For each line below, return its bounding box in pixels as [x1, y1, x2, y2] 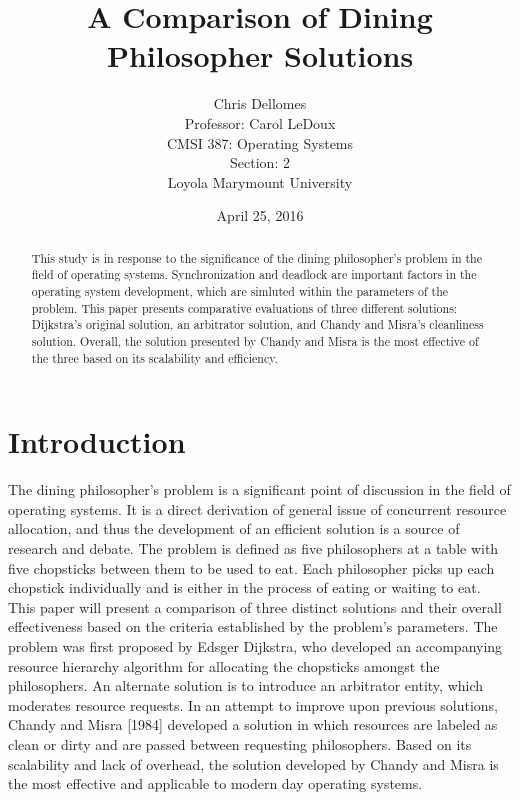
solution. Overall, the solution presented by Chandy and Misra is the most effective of [31, 332, 479, 349]
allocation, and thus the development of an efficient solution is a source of [8, 518, 460, 539]
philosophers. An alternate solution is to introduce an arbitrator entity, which [8, 675, 484, 696]
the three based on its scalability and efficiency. [31, 349, 278, 366]
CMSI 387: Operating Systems [166, 132, 354, 153]
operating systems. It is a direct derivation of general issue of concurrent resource [8, 498, 507, 519]
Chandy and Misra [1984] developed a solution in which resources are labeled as [8, 714, 498, 735]
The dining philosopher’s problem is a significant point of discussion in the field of [8, 479, 511, 500]
